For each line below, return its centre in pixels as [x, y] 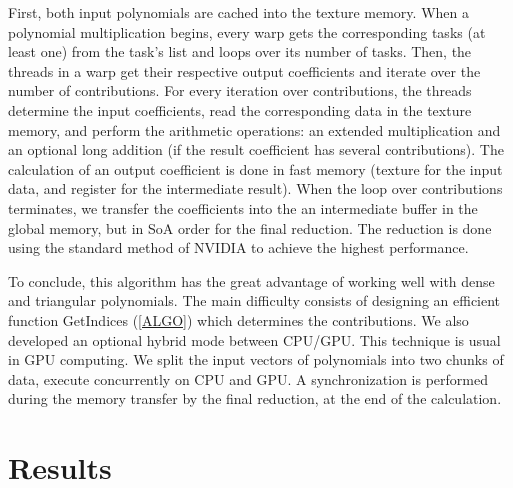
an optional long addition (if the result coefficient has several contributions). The [256, 149]
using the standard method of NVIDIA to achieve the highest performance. [238, 247]
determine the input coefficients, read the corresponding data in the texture [240, 109]
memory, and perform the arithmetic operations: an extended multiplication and [254, 129]
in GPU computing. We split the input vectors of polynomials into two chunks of [256, 359]
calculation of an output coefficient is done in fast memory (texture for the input [255, 168]
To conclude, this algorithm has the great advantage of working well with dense [251, 280]
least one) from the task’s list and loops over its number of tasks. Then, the [240, 51]
